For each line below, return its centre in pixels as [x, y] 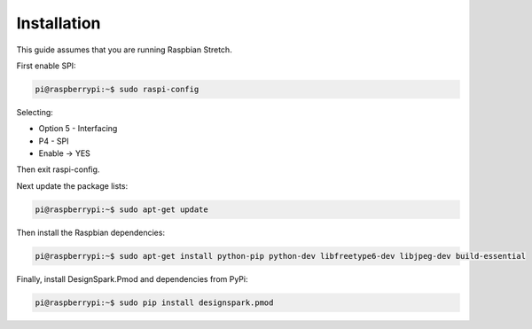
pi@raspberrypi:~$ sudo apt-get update [121, 209]
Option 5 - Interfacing [78, 129]
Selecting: [35, 112]
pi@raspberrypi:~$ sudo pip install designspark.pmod [154, 302]
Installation [59, 23]
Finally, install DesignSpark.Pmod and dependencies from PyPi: [132, 278]
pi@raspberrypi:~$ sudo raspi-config [117, 89]
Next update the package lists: [72, 185]
